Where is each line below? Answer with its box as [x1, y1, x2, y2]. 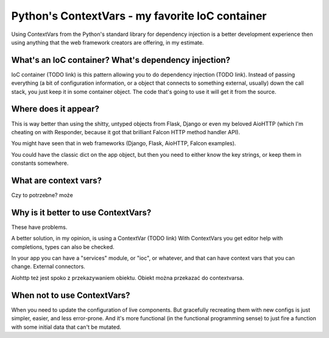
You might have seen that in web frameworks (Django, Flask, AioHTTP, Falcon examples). [11, 140, 236, 147]
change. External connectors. [11, 263, 85, 270]
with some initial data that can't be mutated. [11, 323, 122, 331]
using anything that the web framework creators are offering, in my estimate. [11, 38, 204, 46]
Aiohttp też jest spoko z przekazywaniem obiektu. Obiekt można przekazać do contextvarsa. [11, 274, 244, 281]
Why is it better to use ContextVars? [11, 207, 152, 218]
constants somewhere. [11, 159, 69, 167]
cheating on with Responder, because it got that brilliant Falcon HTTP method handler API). [11, 128, 241, 135]
